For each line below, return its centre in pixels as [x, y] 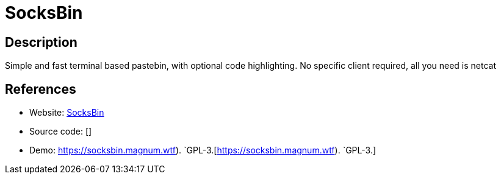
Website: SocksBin [67, 113]
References [41, 89]
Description [41, 42]
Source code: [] [61, 132]
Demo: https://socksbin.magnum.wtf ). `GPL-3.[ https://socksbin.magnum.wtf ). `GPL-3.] [203, 150]
